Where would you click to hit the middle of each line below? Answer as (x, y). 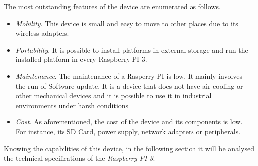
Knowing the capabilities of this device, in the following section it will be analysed (129, 148)
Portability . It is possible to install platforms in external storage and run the (132, 49)
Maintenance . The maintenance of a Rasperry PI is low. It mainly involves (129, 76)
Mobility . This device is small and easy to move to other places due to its (127, 23)
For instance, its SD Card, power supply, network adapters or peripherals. (128, 131)
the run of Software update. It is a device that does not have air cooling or (129, 85)
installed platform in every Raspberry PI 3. (81, 59)
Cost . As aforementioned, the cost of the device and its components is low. (129, 122)
